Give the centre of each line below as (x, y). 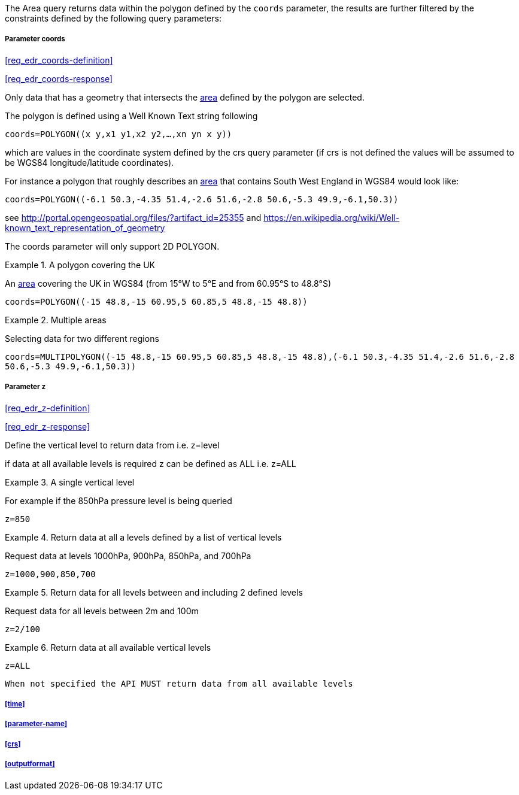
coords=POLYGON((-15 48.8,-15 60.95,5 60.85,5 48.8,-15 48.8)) (156, 301)
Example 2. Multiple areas (56, 320)
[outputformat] (30, 764)
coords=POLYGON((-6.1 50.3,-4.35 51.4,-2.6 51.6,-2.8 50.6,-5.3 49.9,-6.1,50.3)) (202, 199)
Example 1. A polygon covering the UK (80, 265)
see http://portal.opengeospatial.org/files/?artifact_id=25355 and (133, 217)
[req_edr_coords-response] (59, 78)
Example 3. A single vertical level (70, 482)
